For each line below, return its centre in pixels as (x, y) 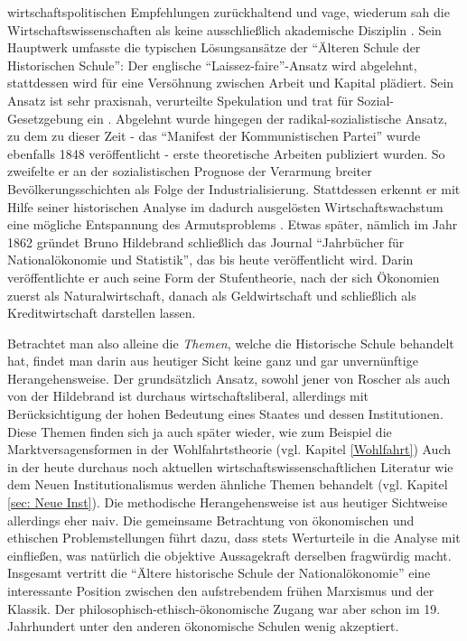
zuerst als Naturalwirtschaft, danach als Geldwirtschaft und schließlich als (212, 295)
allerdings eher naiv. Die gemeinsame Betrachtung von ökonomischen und (211, 520)
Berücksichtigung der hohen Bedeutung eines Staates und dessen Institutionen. (225, 414)
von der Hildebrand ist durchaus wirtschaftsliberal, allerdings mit (188, 396)
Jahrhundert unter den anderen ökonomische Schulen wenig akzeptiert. (203, 626)
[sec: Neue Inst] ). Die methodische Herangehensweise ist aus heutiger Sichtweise (228, 502)
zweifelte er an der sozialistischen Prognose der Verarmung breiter (190, 171)
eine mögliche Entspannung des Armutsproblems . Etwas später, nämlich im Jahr (233, 224)
